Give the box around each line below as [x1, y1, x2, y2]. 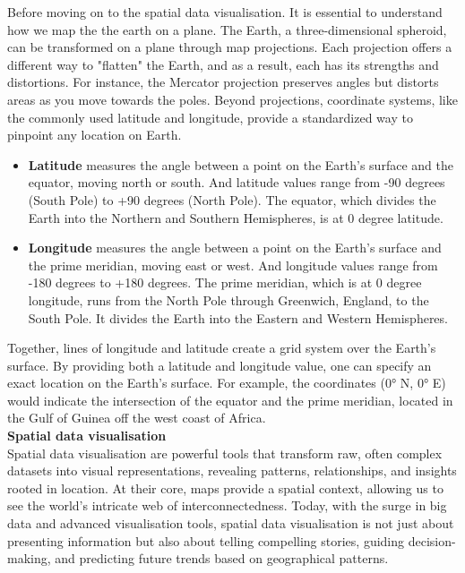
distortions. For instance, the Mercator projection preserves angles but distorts [7, 73, 439, 91]
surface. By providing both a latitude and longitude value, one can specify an [7, 355, 432, 374]
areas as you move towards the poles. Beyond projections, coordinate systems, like [7, 90, 458, 108]
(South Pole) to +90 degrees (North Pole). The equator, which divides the [28, 190, 436, 209]
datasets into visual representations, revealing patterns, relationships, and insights [7, 461, 457, 480]
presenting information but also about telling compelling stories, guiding [7, 531, 405, 550]
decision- [408, 531, 456, 550]
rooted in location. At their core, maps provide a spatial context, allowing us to [7, 478, 443, 497]
